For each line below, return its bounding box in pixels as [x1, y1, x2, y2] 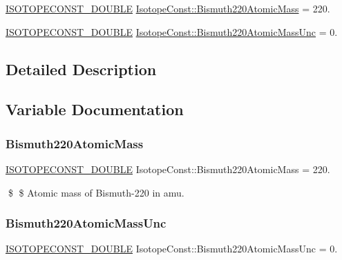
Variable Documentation [6, 99, 184, 120]
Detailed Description [6, 58, 157, 79]
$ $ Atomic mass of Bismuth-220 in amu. [8, 185, 184, 199]
